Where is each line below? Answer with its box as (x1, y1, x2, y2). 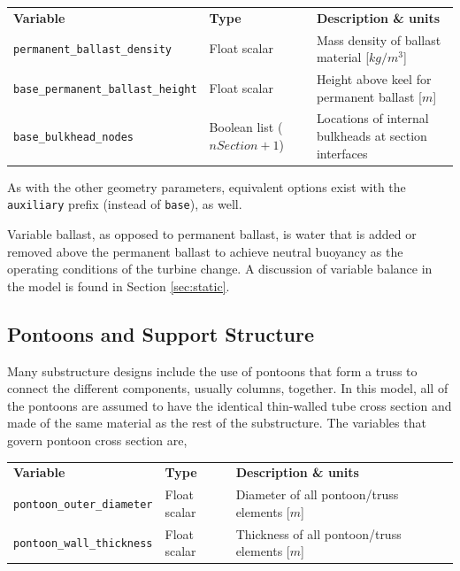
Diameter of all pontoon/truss (235, 485, 399, 504)
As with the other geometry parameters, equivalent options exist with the (7, 177, 406, 196)
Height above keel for (316, 70, 432, 89)
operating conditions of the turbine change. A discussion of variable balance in (7, 259, 433, 278)
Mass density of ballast (316, 30, 441, 49)
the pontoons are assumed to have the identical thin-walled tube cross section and (7, 396, 452, 414)
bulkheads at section (316, 127, 427, 145)
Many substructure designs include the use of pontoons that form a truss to (7, 361, 418, 380)
